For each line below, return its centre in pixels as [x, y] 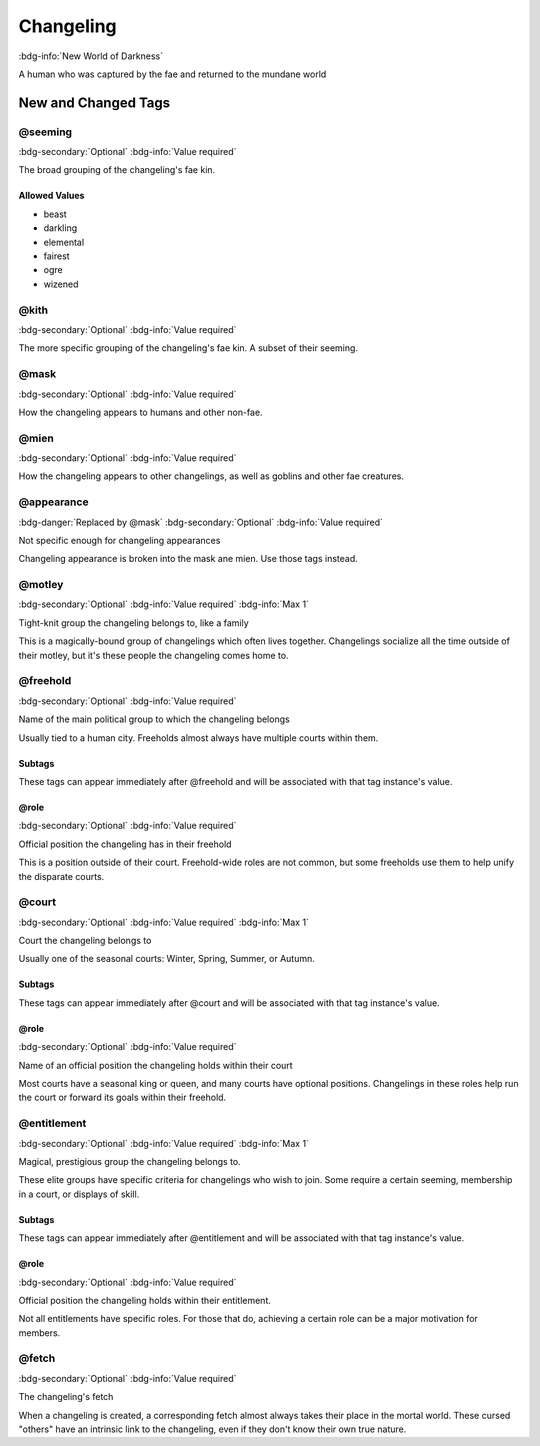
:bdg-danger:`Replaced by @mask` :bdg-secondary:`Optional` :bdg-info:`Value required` [201, 522]
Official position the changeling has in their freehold [125, 844]
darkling [60, 228]
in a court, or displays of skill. [79, 1194]
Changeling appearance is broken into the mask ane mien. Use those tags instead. [188, 559]
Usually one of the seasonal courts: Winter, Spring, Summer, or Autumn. [166, 959]
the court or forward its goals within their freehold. [122, 1097]
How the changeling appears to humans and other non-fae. [141, 412]
